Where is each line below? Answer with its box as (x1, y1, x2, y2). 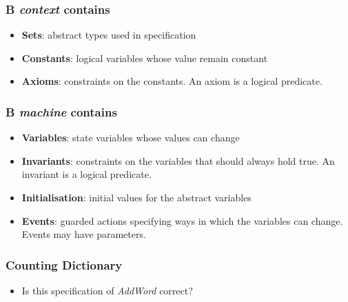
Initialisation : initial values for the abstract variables (21, 190, 252, 204)
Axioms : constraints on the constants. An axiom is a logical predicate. (21, 74, 323, 88)
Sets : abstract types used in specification (21, 28, 196, 42)
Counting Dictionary (6, 256, 123, 273)
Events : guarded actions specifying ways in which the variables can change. (21, 213, 343, 228)
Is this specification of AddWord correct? (21, 283, 193, 297)
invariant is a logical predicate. (21, 167, 152, 181)
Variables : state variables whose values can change (21, 130, 240, 145)
